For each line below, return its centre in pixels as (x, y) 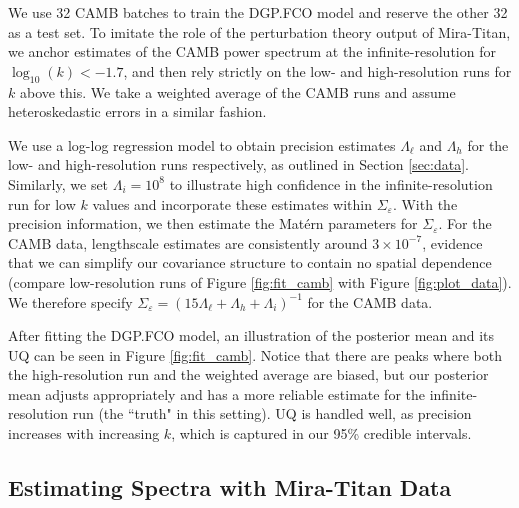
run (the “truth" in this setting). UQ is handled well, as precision (272, 413)
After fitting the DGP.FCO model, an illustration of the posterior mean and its (251, 335)
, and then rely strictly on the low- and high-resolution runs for (317, 70)
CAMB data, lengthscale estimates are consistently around (188, 242)
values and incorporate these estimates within (232, 203)
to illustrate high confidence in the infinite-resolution (331, 183)
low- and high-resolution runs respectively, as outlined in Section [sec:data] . (238, 164)
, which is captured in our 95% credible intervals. (321, 433)
